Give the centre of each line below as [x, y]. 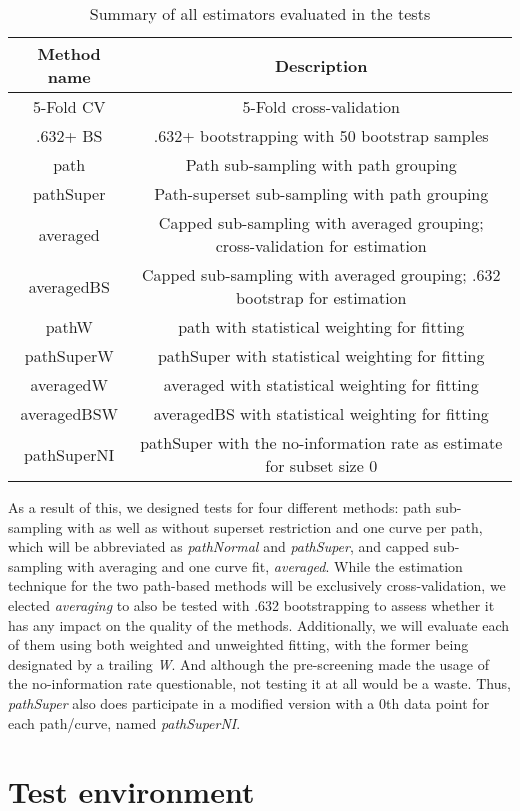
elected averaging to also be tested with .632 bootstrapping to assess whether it [251, 604]
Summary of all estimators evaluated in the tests [260, 13]
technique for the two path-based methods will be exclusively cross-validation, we [257, 585]
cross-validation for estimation [321, 245]
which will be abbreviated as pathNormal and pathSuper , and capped [218, 546]
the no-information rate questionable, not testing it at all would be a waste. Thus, [259, 683]
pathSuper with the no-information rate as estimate [321, 442]
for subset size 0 [321, 465]
